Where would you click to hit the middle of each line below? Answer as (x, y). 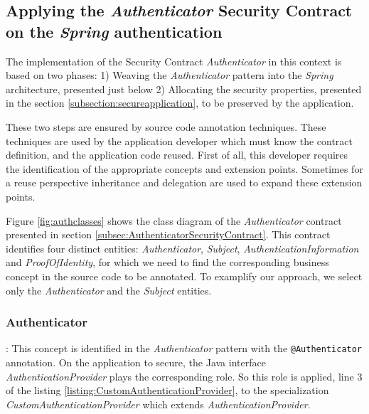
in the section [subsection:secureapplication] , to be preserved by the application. (180, 103)
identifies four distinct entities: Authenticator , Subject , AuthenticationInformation (182, 248)
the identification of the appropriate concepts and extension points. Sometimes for (184, 168)
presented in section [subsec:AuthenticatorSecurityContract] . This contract (168, 234)
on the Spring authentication (114, 31)
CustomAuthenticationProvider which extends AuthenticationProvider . (158, 404)
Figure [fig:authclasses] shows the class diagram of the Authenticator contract (174, 220)
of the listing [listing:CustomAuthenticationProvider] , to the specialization (167, 390)
